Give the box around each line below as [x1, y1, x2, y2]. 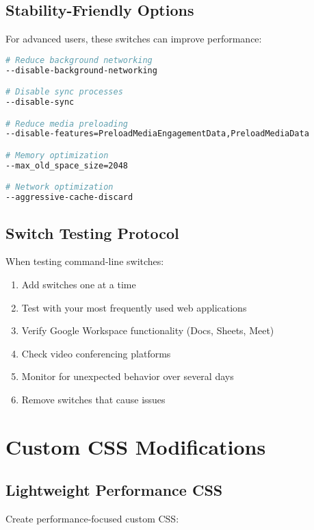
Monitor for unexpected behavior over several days [21, 369, 234, 383]
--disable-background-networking [5, 65, 157, 75]
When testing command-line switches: [5, 254, 164, 268]
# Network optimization [5, 182, 114, 192]
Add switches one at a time [21, 277, 136, 291]
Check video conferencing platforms [21, 346, 171, 360]
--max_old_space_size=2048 [5, 160, 128, 171]
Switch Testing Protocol [5, 222, 179, 243]
